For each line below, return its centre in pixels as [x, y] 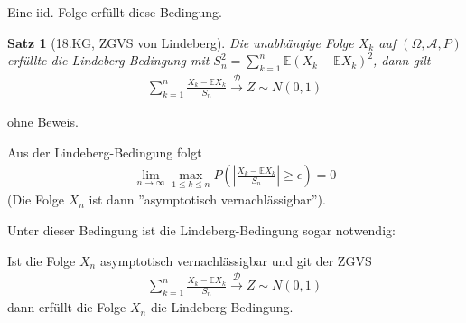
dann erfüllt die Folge [67, 307]
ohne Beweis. [43, 122]
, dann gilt [402, 60]
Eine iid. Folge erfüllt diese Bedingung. [115, 12]
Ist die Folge [42, 260]
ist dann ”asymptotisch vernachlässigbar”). [207, 199]
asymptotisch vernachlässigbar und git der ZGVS [236, 260]
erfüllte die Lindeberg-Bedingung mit [108, 60]
